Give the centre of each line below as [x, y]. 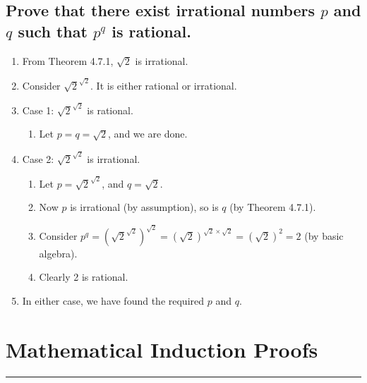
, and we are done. [148, 134]
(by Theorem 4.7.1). [273, 207]
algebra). [58, 253]
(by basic [324, 235]
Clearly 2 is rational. [84, 277]
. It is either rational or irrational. [164, 85]
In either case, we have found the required [113, 300]
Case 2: [38, 158]
